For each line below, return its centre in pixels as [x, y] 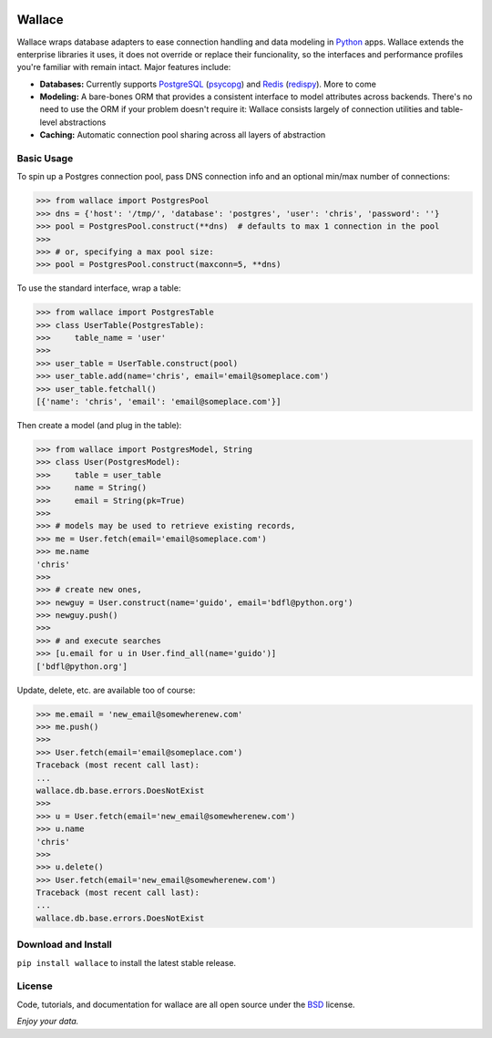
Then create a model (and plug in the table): [99, 426]
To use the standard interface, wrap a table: [99, 288]
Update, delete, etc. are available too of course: [106, 690]
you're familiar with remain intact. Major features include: [124, 67]
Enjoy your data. [48, 1022]
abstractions [83, 122]
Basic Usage [45, 159]
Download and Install [65, 945]
